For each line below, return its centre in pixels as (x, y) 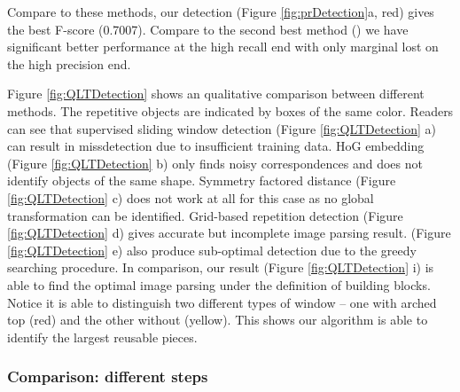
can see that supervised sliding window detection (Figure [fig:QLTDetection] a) (222, 128)
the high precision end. (69, 63)
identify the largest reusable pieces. (102, 337)
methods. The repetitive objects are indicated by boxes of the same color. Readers (230, 110)
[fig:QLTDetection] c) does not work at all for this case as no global (191, 197)
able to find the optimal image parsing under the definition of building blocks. (219, 284)
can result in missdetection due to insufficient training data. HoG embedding (216, 146)
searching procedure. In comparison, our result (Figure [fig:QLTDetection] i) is (221, 267)
